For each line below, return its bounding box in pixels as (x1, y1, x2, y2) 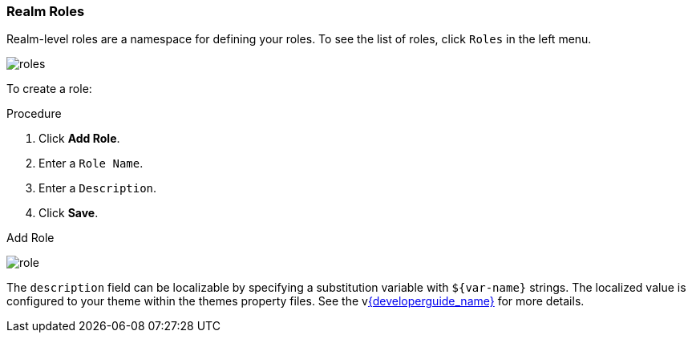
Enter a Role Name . (38, 156, 144, 171)
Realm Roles (6, 3, 85, 19)
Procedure (6, 107, 62, 121)
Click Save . (38, 206, 99, 220)
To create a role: (6, 82, 92, 96)
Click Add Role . (38, 131, 120, 146)
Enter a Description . (38, 181, 157, 196)
